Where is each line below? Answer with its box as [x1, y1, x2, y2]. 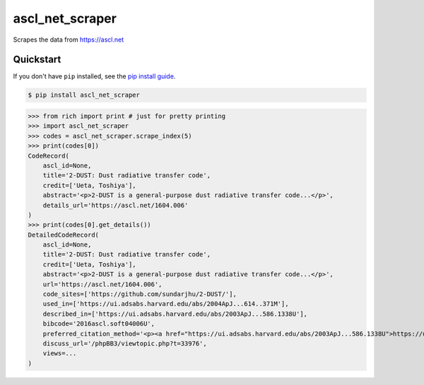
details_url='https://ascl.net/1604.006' [42, 201, 189, 209]
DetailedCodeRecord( [28, 230, 99, 239]
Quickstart [13, 54, 61, 66]
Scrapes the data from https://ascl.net [13, 35, 124, 44]
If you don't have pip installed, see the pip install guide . [13, 72, 176, 81]
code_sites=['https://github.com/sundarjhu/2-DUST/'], [42, 290, 237, 298]
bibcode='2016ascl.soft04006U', [42, 320, 155, 328]
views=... [42, 350, 77, 357]
